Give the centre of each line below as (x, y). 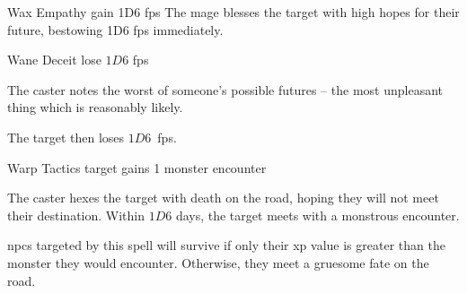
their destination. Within (76, 215)
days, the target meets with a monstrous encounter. (317, 215)
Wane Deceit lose (54, 60)
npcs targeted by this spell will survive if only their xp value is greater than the (226, 245)
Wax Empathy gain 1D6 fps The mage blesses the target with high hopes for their (233, 12)
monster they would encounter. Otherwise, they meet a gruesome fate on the (218, 262)
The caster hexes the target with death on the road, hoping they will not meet (223, 198)
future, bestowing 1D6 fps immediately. (115, 29)
